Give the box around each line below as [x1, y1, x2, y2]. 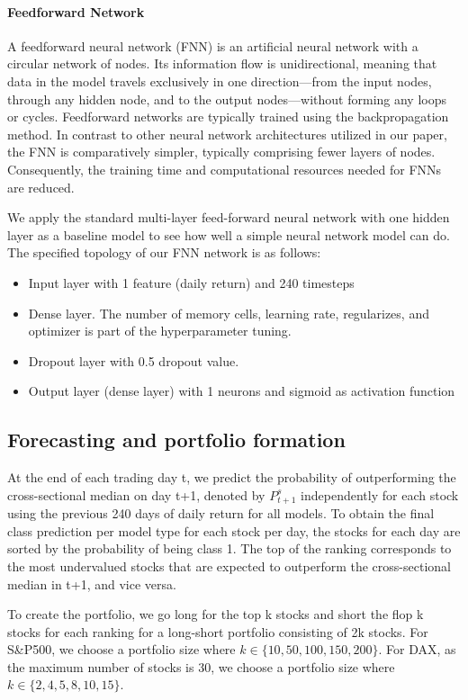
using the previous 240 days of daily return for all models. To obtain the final [7, 504, 435, 523]
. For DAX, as [378, 640, 456, 659]
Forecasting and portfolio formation [7, 426, 346, 453]
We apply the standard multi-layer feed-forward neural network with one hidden [7, 208, 450, 227]
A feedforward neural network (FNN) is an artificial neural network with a [7, 36, 418, 55]
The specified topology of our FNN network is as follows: [7, 243, 321, 262]
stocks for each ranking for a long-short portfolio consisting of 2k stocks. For [7, 622, 428, 641]
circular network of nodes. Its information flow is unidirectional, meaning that [7, 54, 437, 73]
